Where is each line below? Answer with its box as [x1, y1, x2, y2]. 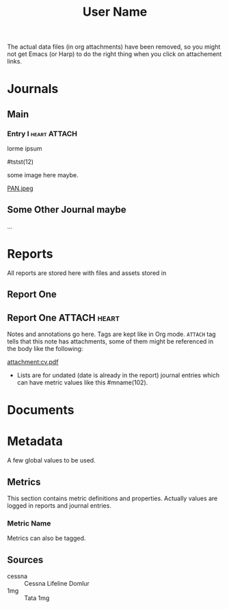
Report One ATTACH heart [7, 312, 120, 324]
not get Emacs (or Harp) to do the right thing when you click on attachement [7, 50, 222, 58]
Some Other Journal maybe [7, 204, 126, 216]
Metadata [7, 434, 63, 449]
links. [7, 57, 23, 66]
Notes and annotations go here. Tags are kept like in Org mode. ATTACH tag [7, 330, 217, 339]
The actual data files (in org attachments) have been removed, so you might [7, 42, 221, 51]
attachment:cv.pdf [7, 358, 59, 366]
